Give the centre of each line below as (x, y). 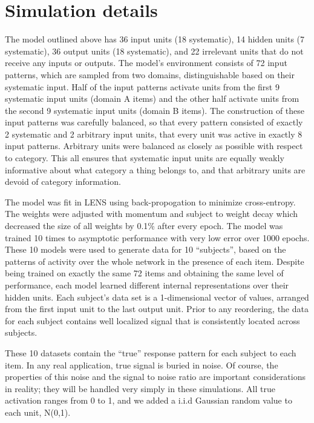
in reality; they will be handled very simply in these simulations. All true (140, 388)
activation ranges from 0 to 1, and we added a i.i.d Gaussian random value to (149, 400)
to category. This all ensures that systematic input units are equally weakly (145, 158)
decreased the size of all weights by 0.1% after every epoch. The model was (144, 226)
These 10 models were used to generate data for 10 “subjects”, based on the (146, 249)
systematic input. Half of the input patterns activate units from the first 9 (142, 86)
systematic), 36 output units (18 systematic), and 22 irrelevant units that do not (154, 51)
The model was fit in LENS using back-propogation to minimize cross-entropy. (150, 202)
